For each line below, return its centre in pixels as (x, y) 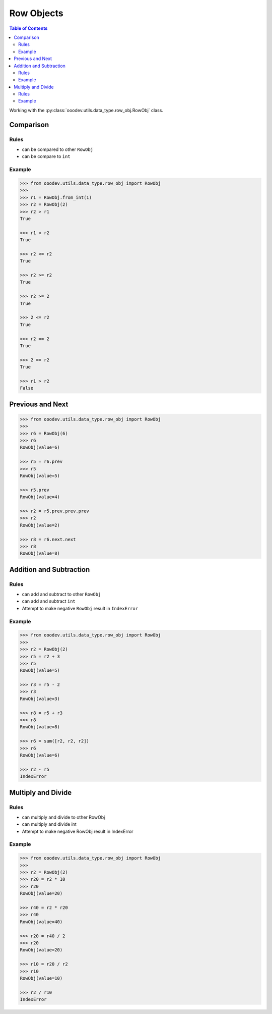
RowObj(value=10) (41, 978)
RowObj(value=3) (40, 699)
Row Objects (36, 13)
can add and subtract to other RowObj (61, 594)
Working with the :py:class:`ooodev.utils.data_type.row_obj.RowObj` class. (86, 110)
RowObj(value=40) (41, 922)
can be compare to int (46, 156)
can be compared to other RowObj (57, 149)
